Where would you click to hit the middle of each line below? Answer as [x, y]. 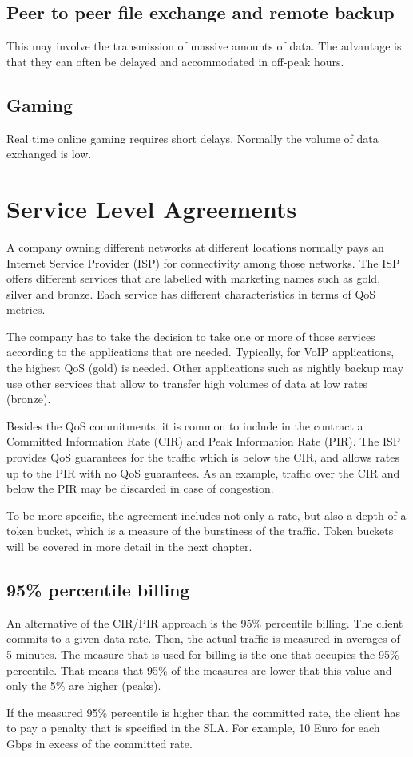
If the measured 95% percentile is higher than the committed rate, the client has [204, 712]
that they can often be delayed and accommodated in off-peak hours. [175, 61]
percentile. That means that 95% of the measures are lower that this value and [199, 670]
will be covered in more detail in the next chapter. [129, 546]
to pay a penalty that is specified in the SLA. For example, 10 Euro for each [193, 728]
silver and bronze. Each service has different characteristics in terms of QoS [191, 293]
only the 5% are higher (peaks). [84, 686]
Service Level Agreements [152, 208]
